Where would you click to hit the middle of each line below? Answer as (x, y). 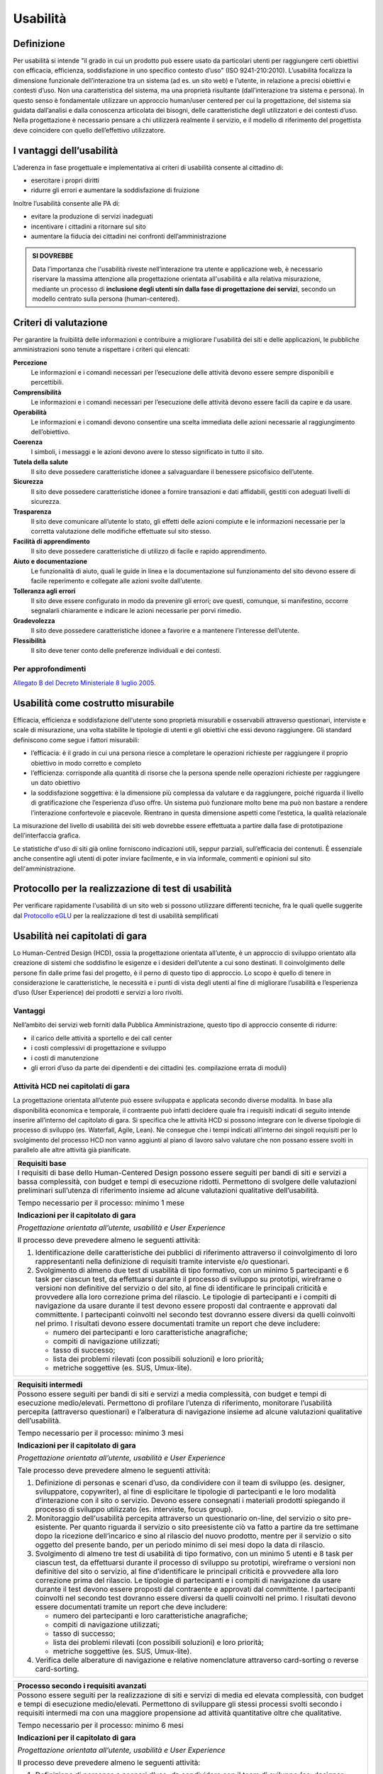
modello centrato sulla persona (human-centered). (106, 299)
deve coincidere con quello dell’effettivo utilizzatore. (89, 130)
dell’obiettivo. (50, 432)
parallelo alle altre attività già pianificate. (72, 1150)
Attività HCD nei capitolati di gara (72, 1086)
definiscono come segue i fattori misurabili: (76, 740)
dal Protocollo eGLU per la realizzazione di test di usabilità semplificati (116, 915)
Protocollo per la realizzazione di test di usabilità (122, 889)
